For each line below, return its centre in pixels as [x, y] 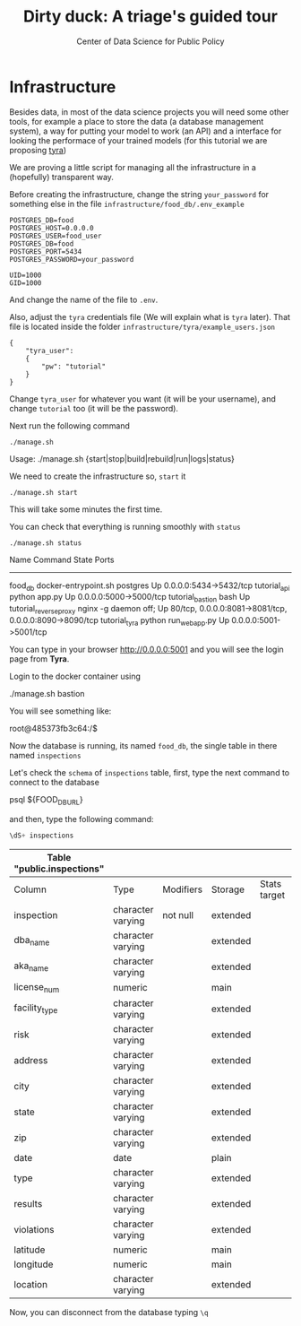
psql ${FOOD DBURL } [46, 800]
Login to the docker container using [75, 676]
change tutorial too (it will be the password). [94, 408]
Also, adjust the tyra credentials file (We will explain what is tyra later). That [150, 316]
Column [30, 889]
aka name [31, 966]
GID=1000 [26, 283]
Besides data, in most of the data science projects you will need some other [149, 112]
